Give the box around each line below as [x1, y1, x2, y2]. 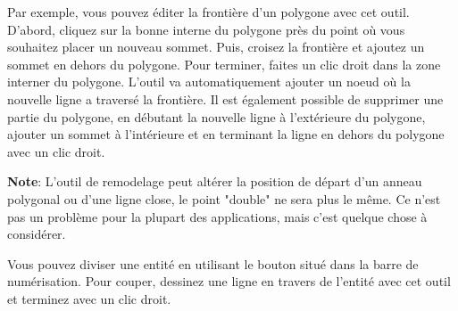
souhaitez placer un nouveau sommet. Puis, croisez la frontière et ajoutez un [7, 37, 425, 56]
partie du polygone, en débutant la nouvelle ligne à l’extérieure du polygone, [7, 107, 426, 126]
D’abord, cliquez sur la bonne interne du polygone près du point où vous [7, 20, 405, 38]
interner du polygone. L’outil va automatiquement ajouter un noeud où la [7, 72, 411, 91]
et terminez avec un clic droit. [7, 289, 171, 307]
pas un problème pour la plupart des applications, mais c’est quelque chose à [7, 207, 428, 225]
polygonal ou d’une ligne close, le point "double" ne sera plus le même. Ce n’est [7, 189, 441, 208]
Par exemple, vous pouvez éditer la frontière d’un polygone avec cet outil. [7, 3, 410, 20]
